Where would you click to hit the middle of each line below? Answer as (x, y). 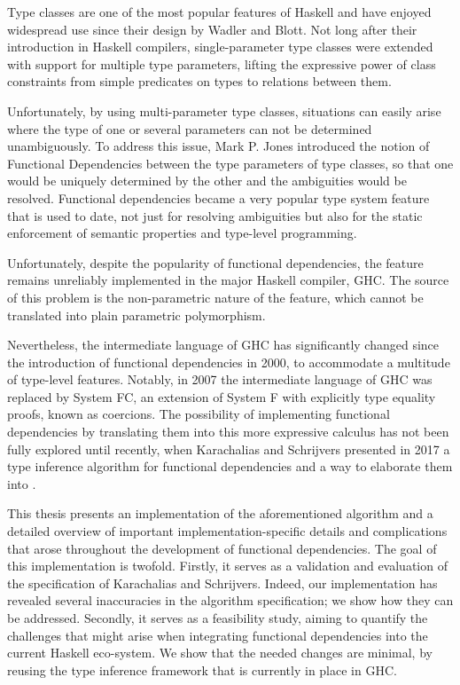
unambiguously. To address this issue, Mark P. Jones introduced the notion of (218, 146)
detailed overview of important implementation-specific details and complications (227, 531)
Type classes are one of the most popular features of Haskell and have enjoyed (219, 12)
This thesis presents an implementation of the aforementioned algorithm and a (220, 513)
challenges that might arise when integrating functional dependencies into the (218, 635)
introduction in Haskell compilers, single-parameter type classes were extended (220, 47)
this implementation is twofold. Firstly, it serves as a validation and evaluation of (227, 566)
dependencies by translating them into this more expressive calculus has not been (228, 432)
